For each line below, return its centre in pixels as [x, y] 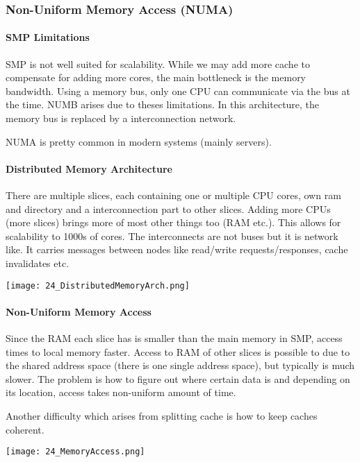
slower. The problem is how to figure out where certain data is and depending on [178, 378]
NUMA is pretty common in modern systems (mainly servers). [139, 141]
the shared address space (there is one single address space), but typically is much [180, 365]
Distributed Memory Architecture [89, 168]
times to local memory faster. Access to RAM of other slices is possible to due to [178, 351]
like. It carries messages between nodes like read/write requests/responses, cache [177, 249]
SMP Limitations [48, 37]
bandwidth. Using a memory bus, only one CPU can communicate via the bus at [178, 91]
